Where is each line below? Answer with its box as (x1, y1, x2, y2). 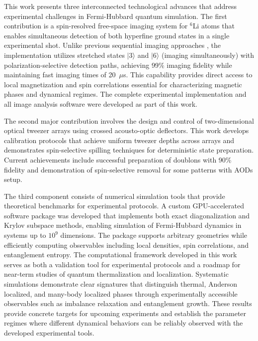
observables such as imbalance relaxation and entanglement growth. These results (4, 298, 252, 309)
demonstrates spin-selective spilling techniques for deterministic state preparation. (4, 145, 254, 155)
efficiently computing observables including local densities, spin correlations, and (4, 239, 249, 250)
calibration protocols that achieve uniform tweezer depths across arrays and (4, 135, 235, 145)
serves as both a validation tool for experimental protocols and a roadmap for (4, 259, 241, 269)
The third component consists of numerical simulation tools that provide (4, 190, 225, 201)
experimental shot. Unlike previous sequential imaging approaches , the (4, 40, 221, 50)
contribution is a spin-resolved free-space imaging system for (4, 20, 188, 31)
